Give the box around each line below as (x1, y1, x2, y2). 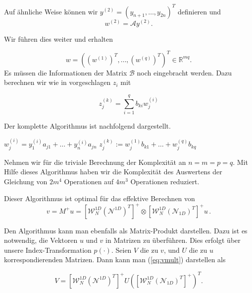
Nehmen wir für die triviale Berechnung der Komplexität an (4, 156, 186, 167)
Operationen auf (64, 176, 114, 186)
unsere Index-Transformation (4, 244, 92, 255)
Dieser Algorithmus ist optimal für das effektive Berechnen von (4, 193, 195, 203)
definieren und (177, 6, 221, 16)
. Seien (111, 244, 132, 255)
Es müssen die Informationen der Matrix (4, 67, 127, 77)
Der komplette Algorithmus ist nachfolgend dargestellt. (4, 120, 171, 131)
